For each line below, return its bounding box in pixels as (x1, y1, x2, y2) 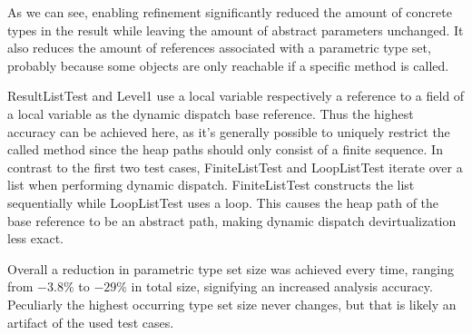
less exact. (7, 229, 64, 248)
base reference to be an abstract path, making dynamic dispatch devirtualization (7, 211, 457, 230)
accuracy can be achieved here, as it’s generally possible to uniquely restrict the (7, 122, 450, 141)
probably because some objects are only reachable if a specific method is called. (7, 55, 449, 74)
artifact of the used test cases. (7, 312, 174, 331)
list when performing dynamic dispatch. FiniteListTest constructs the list (7, 175, 415, 194)
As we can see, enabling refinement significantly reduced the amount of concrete (7, 3, 452, 21)
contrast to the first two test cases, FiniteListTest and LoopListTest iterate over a (7, 157, 463, 176)
